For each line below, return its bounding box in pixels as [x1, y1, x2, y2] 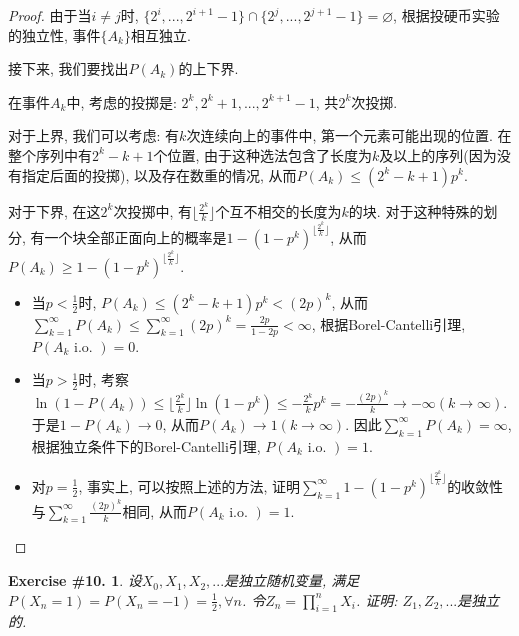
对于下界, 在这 [8, 200, 101, 221]
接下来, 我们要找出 [8, 58, 129, 79]
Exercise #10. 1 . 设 [8, 570, 142, 591]
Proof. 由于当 [8, 5, 92, 25]
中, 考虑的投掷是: [66, 91, 177, 112]
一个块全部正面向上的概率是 [44, 227, 227, 248]
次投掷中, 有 [113, 200, 193, 221]
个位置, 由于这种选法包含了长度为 [153, 144, 372, 165]
